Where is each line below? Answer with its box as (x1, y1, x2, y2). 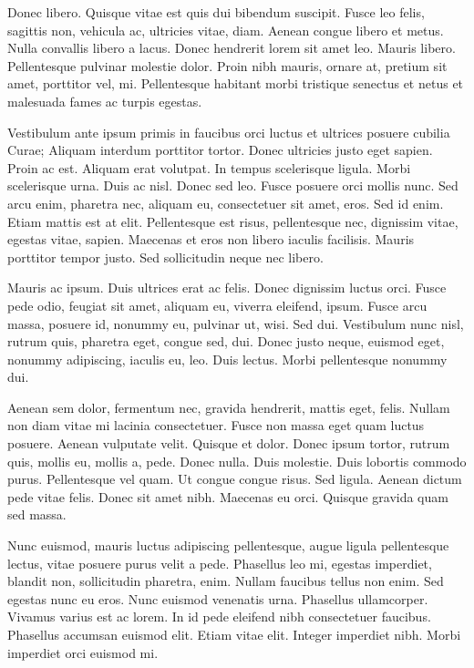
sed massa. (7, 505, 67, 524)
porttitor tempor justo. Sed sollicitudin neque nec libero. (7, 247, 324, 266)
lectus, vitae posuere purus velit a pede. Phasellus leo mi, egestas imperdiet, (7, 553, 432, 572)
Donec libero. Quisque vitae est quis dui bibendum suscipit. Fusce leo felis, (7, 3, 425, 21)
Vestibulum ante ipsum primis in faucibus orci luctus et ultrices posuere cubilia (7, 122, 450, 141)
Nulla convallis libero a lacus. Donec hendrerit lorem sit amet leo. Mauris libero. (7, 38, 456, 57)
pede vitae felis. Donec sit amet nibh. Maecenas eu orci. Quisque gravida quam (7, 487, 448, 506)
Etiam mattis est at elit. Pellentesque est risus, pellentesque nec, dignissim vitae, (7, 211, 459, 231)
